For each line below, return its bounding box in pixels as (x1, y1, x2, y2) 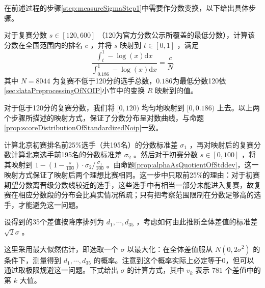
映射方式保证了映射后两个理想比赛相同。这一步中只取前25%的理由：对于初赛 (4, 169, 260, 180)
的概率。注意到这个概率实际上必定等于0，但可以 (93, 254, 254, 265)
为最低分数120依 (172, 75, 226, 85)
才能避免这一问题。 (18, 199, 83, 210)
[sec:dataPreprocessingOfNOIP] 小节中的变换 (4, 85, 145, 96)
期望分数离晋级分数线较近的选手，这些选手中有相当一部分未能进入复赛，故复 (4, 179, 261, 190)
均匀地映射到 (141, 102, 184, 113)
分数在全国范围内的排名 (4, 39, 83, 50)
